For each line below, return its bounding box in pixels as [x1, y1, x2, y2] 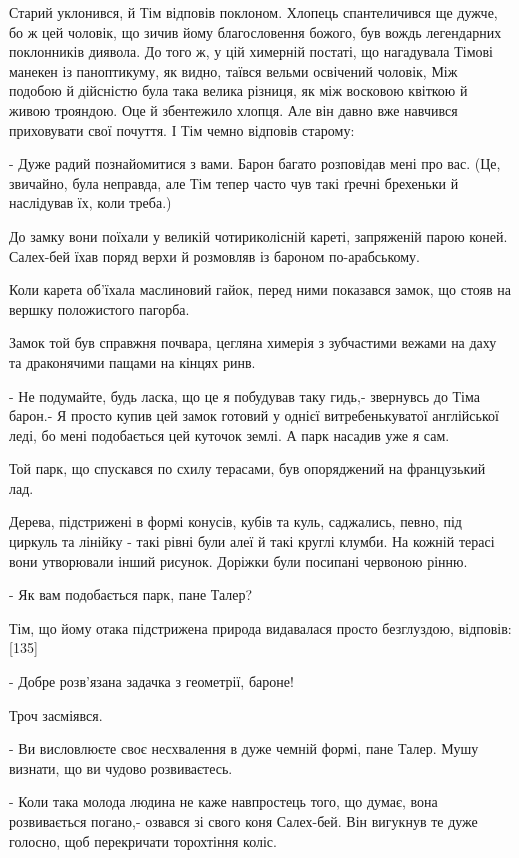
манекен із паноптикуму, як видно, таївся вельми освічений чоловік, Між [9, 60, 458, 81]
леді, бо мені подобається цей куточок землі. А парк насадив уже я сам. [9, 424, 450, 445]
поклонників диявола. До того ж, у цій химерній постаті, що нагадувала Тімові [9, 41, 493, 62]
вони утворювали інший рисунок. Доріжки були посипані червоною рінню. [9, 550, 468, 571]
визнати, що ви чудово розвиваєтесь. [9, 757, 233, 778]
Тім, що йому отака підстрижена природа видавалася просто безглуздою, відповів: [9, 617, 512, 638]
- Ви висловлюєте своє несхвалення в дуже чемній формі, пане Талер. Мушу [9, 738, 479, 759]
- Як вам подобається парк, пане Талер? [9, 584, 253, 605]
